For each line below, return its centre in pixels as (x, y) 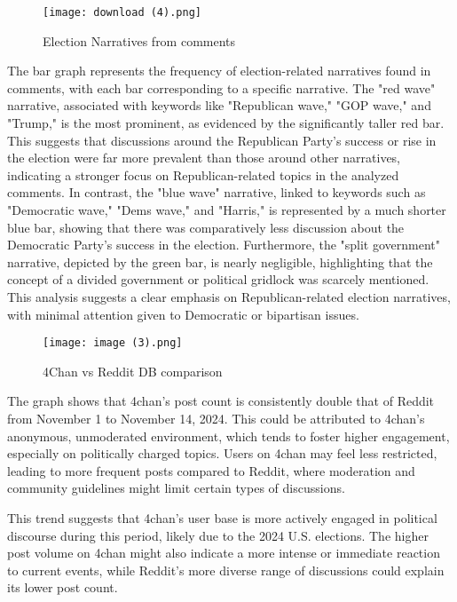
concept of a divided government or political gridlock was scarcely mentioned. (218, 279)
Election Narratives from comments (139, 40)
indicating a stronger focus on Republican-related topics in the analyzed (203, 174)
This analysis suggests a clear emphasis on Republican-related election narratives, (229, 296)
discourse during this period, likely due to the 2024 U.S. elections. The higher (218, 535)
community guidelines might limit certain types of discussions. (176, 488)
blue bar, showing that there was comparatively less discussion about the (206, 227)
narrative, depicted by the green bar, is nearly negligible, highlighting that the (220, 261)
